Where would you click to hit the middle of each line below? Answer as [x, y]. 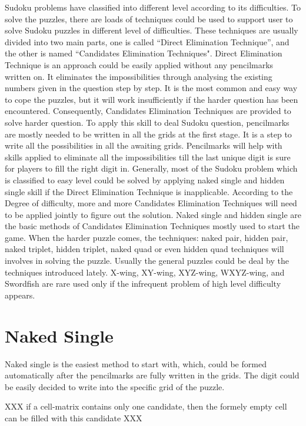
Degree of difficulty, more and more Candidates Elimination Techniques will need [151, 203]
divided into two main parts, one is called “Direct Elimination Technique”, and [147, 41]
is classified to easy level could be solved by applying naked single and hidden [145, 180]
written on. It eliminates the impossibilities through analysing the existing [139, 76]
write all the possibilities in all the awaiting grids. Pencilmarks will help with [144, 145]
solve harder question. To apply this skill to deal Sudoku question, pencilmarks [147, 122]
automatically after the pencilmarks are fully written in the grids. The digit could [152, 375]
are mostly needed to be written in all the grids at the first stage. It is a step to [148, 134]
